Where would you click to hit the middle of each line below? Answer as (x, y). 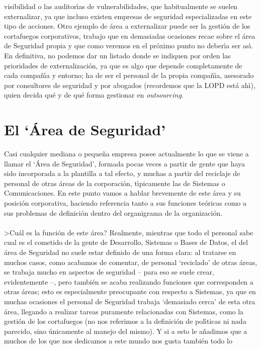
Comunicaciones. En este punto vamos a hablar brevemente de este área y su (122, 193)
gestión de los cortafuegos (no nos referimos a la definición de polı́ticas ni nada (125, 321)
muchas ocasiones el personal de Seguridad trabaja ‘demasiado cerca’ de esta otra (130, 301)
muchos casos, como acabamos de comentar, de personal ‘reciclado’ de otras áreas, (131, 262)
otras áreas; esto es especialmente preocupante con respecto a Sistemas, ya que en (130, 291)
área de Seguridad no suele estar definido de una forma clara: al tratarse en (120, 252)
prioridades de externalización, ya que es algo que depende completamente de (123, 65)
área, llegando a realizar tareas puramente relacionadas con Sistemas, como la (124, 311)
